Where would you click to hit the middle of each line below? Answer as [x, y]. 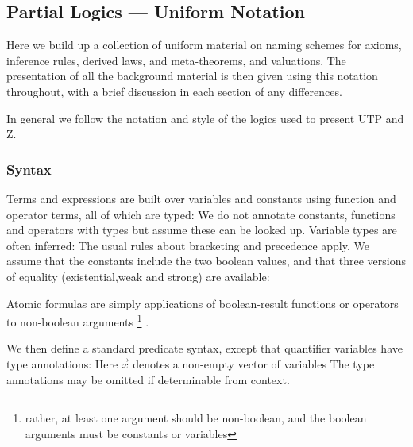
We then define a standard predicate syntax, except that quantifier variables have [205, 348]
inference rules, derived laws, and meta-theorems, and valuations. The [176, 60]
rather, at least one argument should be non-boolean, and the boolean [196, 418]
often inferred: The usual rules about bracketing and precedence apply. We [188, 245]
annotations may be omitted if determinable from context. [148, 379]
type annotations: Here [62, 363]
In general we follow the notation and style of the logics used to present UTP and [205, 118]
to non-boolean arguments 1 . [78, 320]
